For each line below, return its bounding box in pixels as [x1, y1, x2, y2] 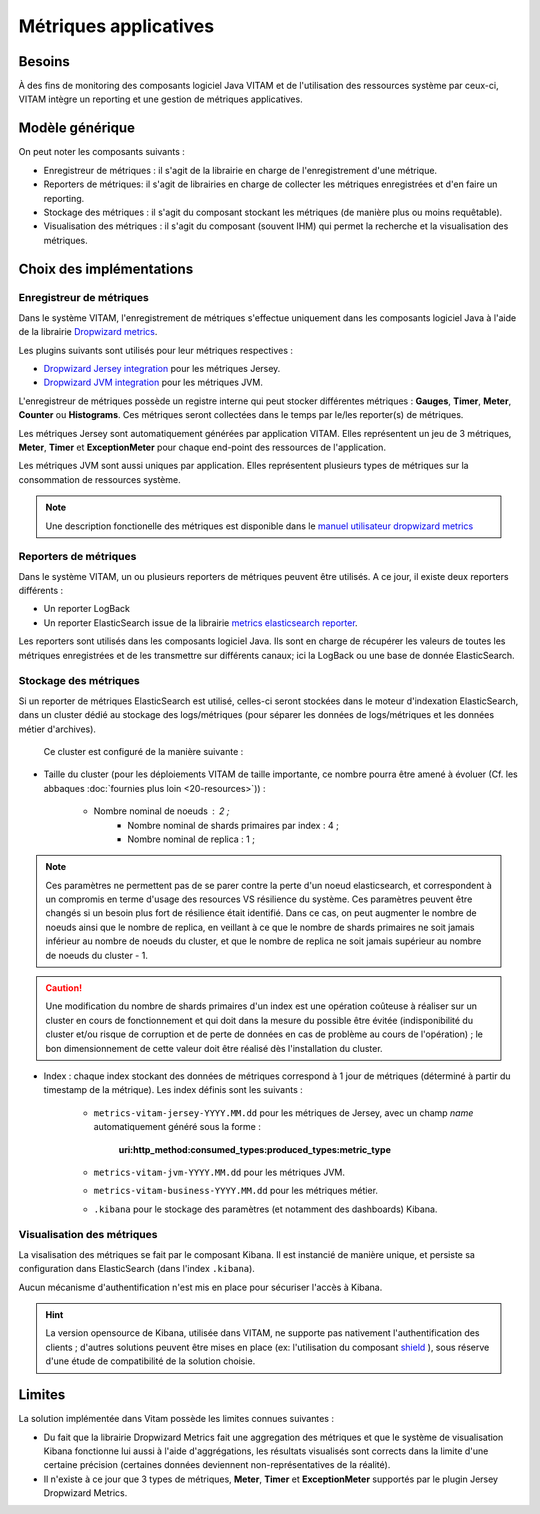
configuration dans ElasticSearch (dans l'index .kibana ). [18, 1263, 255, 1275]
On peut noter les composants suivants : [18, 146, 185, 158]
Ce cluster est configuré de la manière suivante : [43, 745, 244, 757]
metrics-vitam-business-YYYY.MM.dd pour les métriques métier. [93, 1185, 379, 1197]
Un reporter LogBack [43, 603, 130, 615]
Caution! [45, 982, 83, 994]
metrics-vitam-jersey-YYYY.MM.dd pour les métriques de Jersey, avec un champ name [93, 1106, 474, 1119]
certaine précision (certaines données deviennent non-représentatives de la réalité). [43, 1459, 391, 1471]
